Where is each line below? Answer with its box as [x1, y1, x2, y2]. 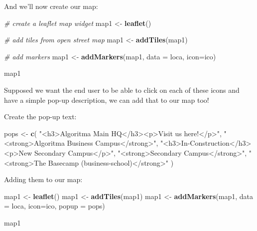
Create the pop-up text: [4, 111, 77, 122]
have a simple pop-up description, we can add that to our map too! [4, 94, 209, 105]
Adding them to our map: [4, 174, 83, 185]
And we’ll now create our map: [4, 1, 98, 11]
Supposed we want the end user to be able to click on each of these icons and [4, 84, 240, 95]
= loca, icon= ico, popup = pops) [4, 201, 105, 211]
